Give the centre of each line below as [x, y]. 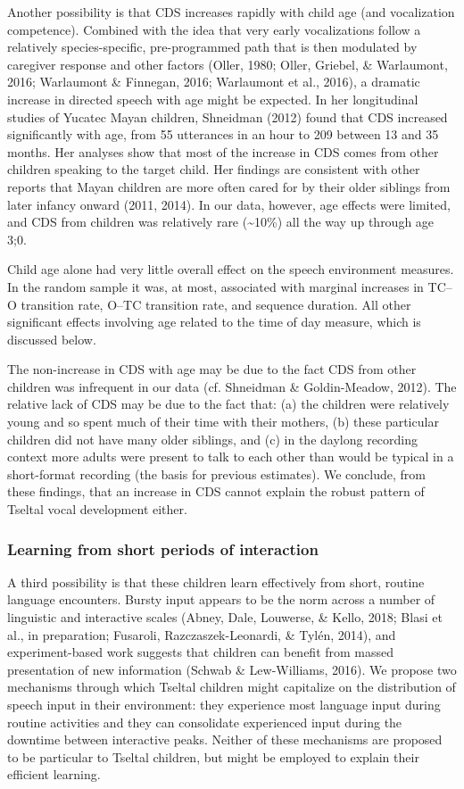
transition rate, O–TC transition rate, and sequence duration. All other [216, 304]
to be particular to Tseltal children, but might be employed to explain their [213, 756]
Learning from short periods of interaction [163, 548]
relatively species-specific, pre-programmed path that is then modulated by [212, 47]
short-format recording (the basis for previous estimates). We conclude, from [216, 473]
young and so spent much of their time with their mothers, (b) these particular [223, 422]
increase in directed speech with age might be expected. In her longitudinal [213, 99]
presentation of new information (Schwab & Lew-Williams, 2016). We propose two [232, 669]
